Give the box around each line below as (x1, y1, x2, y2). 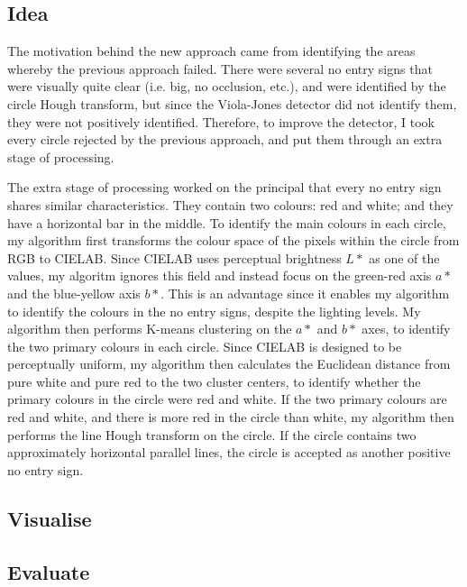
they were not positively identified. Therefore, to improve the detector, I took (7, 112, 435, 131)
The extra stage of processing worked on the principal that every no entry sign (7, 178, 442, 197)
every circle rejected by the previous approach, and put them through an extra (7, 130, 443, 149)
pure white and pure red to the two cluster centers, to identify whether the (7, 371, 421, 390)
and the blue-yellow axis (7, 283, 141, 302)
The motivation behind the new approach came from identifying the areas (7, 41, 416, 60)
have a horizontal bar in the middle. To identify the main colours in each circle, (7, 213, 446, 232)
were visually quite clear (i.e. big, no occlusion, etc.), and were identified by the (7, 77, 446, 96)
